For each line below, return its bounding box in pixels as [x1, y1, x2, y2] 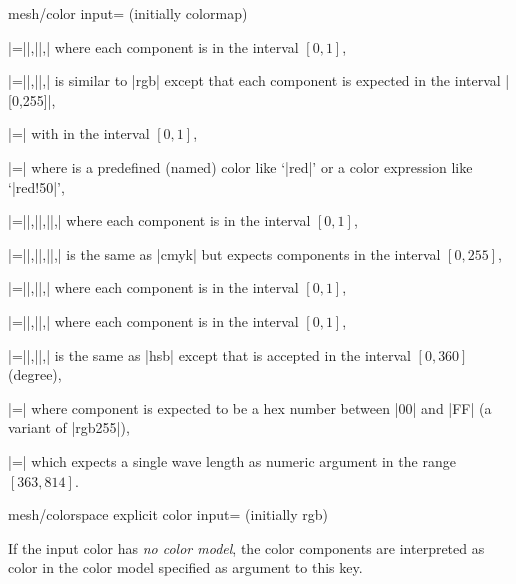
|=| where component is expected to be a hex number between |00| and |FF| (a [8, 397, 492, 418]
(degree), [8, 364, 62, 385]
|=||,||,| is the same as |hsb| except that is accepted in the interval [8, 344, 411, 365]
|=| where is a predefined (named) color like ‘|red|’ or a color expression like [8, 156, 473, 177]
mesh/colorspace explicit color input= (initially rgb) [8, 504, 328, 525]
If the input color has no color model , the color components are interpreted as [8, 537, 485, 558]
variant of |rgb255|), [8, 417, 130, 438]
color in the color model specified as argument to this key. [8, 557, 363, 578]
